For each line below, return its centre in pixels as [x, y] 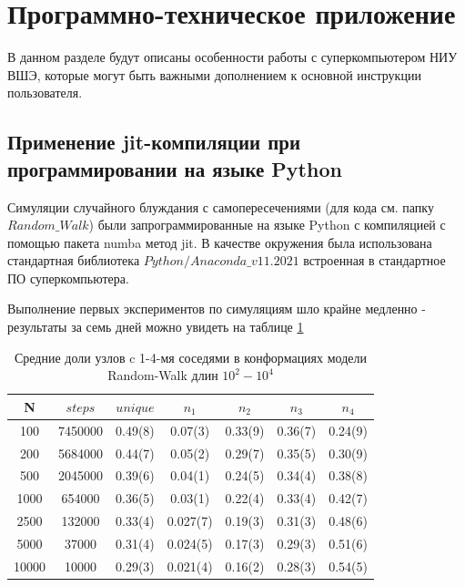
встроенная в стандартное [374, 260]
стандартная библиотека [74, 260]
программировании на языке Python [175, 168]
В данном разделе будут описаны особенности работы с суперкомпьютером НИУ [232, 57]
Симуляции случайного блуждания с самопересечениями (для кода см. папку [221, 206]
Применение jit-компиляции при [154, 142]
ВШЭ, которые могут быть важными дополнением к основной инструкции [214, 74]
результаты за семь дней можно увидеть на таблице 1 [156, 327]
